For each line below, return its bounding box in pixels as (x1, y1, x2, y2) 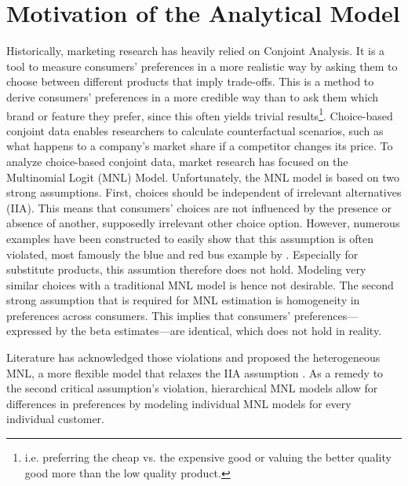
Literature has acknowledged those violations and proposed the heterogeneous (6, 349, 381, 366)
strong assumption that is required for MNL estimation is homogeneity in (6, 292, 360, 308)
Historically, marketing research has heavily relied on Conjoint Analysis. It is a (6, 42, 385, 59)
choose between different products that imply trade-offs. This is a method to (6, 73, 374, 90)
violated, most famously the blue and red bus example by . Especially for (6, 245, 359, 262)
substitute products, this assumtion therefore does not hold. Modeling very (6, 261, 366, 278)
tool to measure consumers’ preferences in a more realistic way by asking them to (6, 57, 398, 74)
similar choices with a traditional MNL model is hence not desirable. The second (6, 276, 394, 293)
